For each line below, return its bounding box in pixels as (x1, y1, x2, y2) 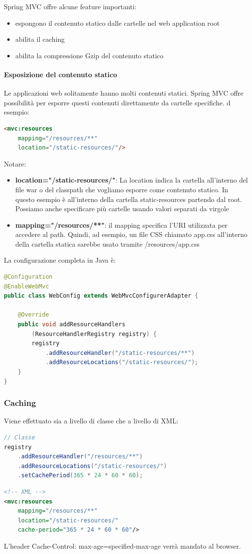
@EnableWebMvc (4, 283, 49, 290)
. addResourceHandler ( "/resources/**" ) (17, 453, 143, 460)
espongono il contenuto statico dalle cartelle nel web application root (15, 17, 220, 28)
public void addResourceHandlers (17, 321, 126, 328)
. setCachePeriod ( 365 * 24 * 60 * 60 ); (17, 472, 143, 479)
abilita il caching (15, 34, 65, 44)
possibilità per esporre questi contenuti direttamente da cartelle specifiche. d (4, 97, 231, 107)
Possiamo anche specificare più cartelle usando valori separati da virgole (15, 203, 229, 214)
